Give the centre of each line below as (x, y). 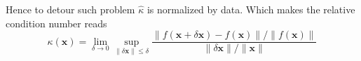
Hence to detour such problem (70, 9)
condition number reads (56, 23)
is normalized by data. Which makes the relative (251, 9)
